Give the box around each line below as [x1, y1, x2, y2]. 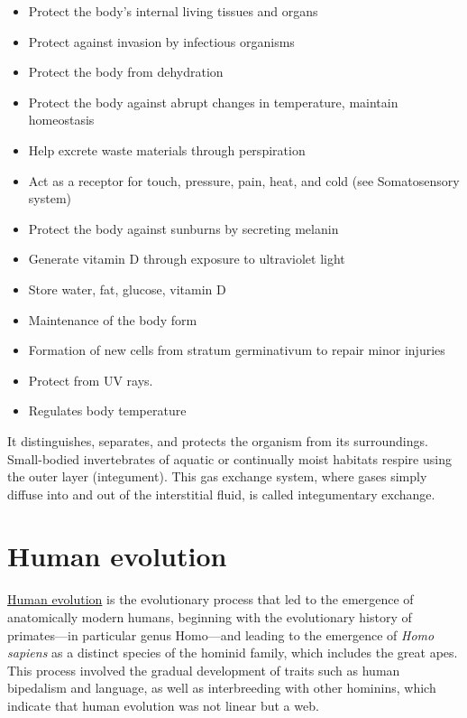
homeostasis [28, 110, 95, 129]
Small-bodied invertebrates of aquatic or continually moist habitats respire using [7, 449, 452, 468]
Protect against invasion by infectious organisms [28, 32, 295, 51]
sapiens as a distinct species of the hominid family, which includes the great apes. [7, 643, 458, 662]
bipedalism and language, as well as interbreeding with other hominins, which [7, 678, 436, 697]
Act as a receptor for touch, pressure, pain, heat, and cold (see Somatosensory [28, 171, 460, 190]
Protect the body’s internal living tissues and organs [28, 2, 318, 20]
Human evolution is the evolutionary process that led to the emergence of [7, 590, 414, 609]
